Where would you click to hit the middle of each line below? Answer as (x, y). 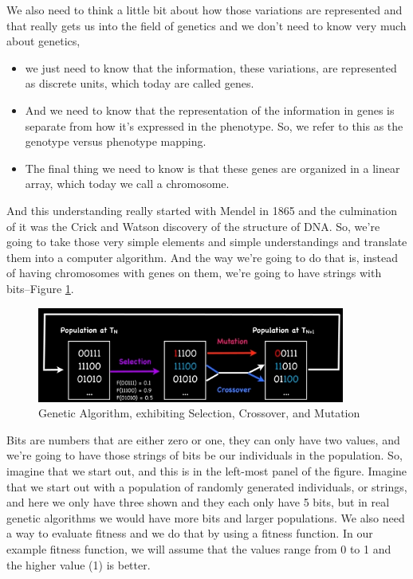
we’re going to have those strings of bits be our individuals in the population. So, (205, 455)
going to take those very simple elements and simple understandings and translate (207, 242)
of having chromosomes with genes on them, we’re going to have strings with (194, 273)
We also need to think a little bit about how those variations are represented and (205, 10)
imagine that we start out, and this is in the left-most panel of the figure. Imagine (207, 470)
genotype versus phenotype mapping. (116, 141)
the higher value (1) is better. (79, 564)
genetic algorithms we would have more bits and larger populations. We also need (206, 517)
